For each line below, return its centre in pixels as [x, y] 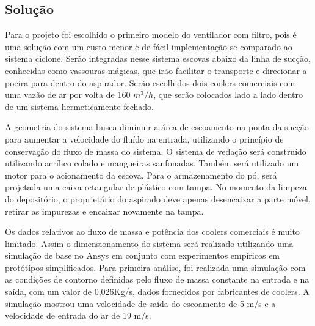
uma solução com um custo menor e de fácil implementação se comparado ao [149, 46]
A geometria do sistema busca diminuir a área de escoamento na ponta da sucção [157, 127]
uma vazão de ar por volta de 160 [68, 94]
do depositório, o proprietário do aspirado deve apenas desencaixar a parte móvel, [158, 198]
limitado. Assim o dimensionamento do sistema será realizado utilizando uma [149, 243]
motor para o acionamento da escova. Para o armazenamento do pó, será [141, 175]
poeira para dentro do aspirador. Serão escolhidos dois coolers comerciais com [150, 82]
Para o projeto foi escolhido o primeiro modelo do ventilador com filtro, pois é [151, 35]
